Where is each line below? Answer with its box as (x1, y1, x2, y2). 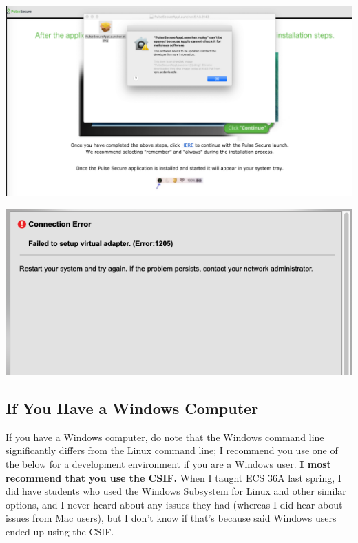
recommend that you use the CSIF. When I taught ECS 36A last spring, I (6, 470, 341, 484)
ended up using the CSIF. (6, 524, 114, 539)
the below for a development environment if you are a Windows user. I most (6, 457, 331, 471)
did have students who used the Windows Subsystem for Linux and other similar (6, 484, 346, 498)
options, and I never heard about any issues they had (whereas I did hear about (6, 497, 343, 511)
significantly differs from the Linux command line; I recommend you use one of (6, 443, 338, 458)
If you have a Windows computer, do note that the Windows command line (6, 429, 324, 444)
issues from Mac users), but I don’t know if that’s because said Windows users (6, 511, 337, 525)
